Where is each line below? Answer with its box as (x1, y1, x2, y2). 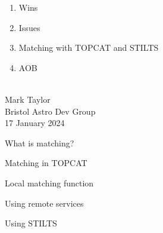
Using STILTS (5, 217, 57, 229)
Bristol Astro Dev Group (5, 105, 96, 117)
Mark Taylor (5, 93, 51, 105)
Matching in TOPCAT (5, 157, 87, 169)
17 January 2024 (5, 116, 65, 129)
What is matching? (5, 136, 74, 149)
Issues (18, 21, 40, 33)
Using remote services (5, 197, 84, 209)
